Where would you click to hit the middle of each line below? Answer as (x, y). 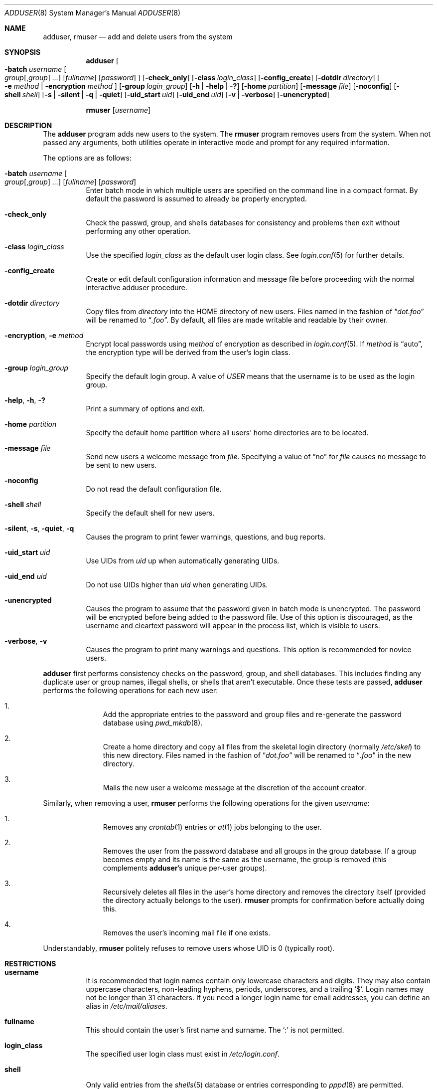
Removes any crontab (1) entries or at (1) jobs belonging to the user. (212, 827)
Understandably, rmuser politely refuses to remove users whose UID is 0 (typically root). (189, 948)
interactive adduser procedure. (137, 287)
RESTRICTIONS (30, 964)
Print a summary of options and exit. (145, 409)
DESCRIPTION (28, 125)
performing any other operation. (139, 231)
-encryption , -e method (44, 335)
